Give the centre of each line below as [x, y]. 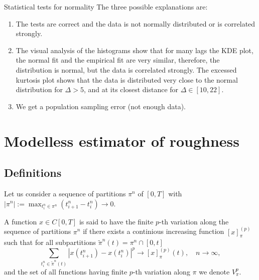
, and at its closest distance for [131, 89]
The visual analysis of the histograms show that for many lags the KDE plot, [135, 50]
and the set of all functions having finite [66, 271]
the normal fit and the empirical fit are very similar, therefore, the [118, 60]
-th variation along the [194, 221]
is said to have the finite [116, 221]
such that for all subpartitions [50, 242]
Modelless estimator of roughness [122, 141]
